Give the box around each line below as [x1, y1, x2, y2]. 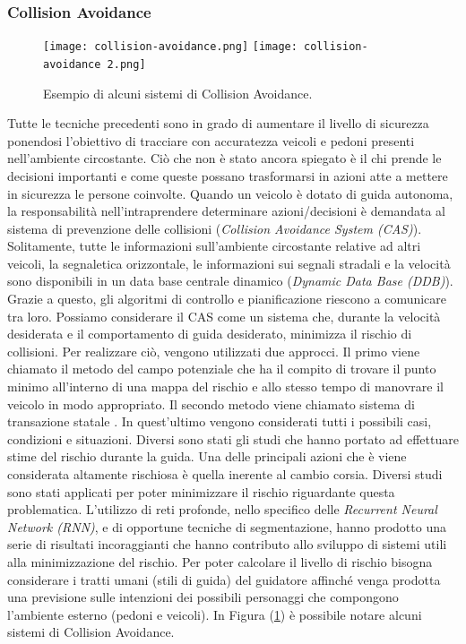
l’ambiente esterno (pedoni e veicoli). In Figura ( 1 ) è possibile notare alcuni [7, 605, 422, 623]
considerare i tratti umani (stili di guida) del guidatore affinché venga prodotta [7, 570, 441, 588]
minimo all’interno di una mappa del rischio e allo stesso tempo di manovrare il [7, 377, 444, 396]
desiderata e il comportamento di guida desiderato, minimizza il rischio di [7, 324, 412, 343]
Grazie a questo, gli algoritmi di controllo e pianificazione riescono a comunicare [7, 289, 447, 308]
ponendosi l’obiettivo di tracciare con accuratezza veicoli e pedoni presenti [7, 131, 415, 150]
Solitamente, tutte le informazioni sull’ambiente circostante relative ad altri [7, 236, 421, 255]
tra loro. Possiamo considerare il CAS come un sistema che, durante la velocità [7, 306, 441, 325]
